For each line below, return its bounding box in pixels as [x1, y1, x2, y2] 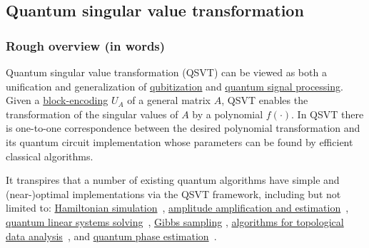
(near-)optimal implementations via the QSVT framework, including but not [6, 186, 341, 201]
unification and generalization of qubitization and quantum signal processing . [6, 78, 343, 93]
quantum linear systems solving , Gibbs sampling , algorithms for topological [6, 214, 344, 229]
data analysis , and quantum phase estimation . [6, 228, 217, 243]
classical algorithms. [6, 148, 93, 163]
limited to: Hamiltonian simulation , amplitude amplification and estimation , [6, 200, 349, 215]
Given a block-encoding [6, 93, 108, 108]
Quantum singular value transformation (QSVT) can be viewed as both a [6, 65, 327, 79]
